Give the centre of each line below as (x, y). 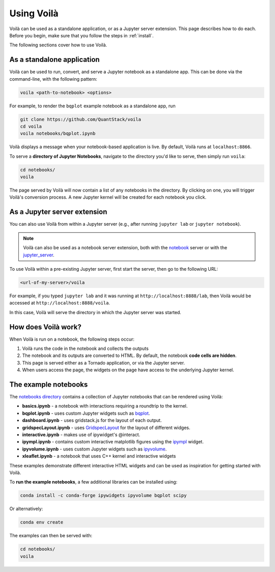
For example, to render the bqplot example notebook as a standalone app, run (92, 106)
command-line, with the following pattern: (53, 79)
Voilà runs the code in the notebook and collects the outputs (85, 348)
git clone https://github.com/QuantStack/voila (80, 119)
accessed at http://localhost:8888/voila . (60, 303)
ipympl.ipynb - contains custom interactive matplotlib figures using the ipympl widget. (113, 442)
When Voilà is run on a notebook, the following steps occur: (72, 339)
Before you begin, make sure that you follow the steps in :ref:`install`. (81, 35)
